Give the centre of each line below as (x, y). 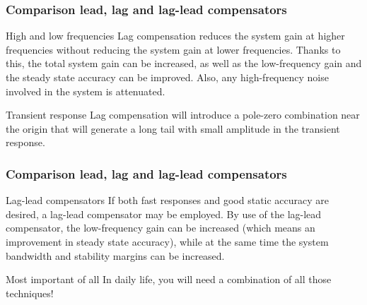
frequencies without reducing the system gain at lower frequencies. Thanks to (173, 49)
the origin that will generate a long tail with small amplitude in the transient (173, 128)
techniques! (30, 293)
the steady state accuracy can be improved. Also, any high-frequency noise (167, 77)
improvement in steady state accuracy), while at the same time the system (167, 241)
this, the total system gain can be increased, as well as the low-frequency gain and (184, 63)
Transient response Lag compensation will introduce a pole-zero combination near (183, 115)
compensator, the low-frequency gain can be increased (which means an (161, 228)
